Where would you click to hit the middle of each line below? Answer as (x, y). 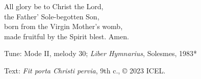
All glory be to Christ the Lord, (54, 6)
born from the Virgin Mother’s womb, (64, 26)
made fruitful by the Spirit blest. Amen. (67, 36)
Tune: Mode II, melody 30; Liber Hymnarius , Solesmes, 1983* (101, 53)
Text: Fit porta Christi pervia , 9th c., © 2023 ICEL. (85, 70)
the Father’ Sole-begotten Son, (52, 16)
